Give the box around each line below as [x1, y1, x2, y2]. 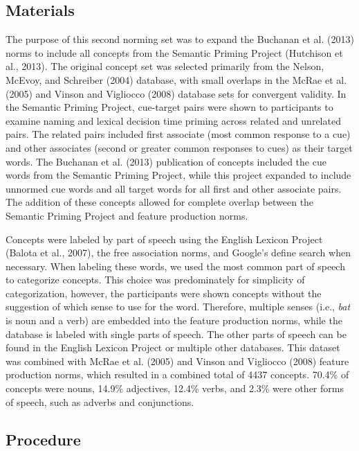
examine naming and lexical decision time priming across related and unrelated [6, 113, 341, 127]
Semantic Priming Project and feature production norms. [6, 208, 248, 222]
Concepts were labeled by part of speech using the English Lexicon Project [6, 231, 323, 246]
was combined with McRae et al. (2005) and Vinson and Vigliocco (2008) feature [6, 353, 349, 368]
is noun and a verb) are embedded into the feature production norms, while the [6, 313, 342, 328]
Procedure [6, 428, 81, 450]
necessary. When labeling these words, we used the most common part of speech [6, 258, 345, 273]
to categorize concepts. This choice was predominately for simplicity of [6, 272, 305, 287]
